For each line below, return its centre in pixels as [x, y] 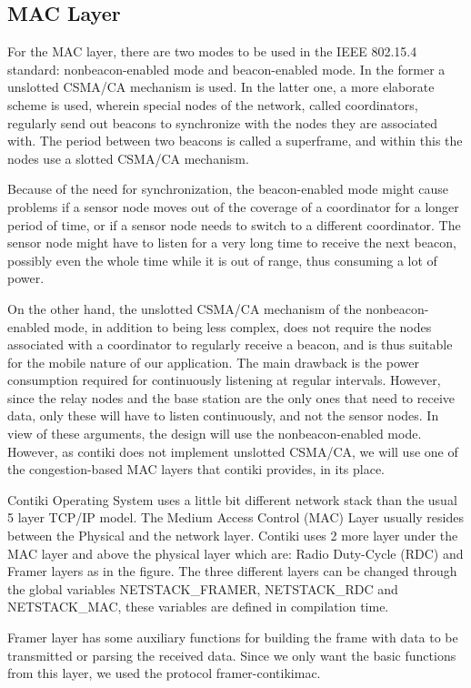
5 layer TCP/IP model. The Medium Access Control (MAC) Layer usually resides [235, 517]
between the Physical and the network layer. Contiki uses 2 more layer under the [233, 536]
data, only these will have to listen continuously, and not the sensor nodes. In [223, 415]
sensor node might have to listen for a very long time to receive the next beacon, [232, 243]
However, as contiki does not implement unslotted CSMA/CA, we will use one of [233, 451]
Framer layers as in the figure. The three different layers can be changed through [232, 571]
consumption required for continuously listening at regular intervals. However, [224, 380]
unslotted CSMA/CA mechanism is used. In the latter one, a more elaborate [221, 87]
